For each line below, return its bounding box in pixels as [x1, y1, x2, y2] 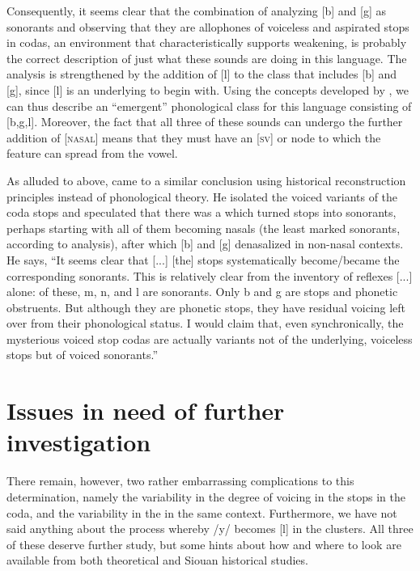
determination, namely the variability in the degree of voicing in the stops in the [6, 488, 406, 505]
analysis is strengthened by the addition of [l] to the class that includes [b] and [6, 66, 397, 82]
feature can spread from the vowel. [6, 145, 178, 162]
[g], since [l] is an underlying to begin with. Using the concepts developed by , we [6, 81, 409, 98]
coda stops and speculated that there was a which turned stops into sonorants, [6, 204, 397, 221]
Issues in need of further [6, 394, 285, 427]
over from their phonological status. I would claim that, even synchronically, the [6, 315, 404, 332]
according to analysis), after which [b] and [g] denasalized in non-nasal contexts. [6, 235, 404, 252]
